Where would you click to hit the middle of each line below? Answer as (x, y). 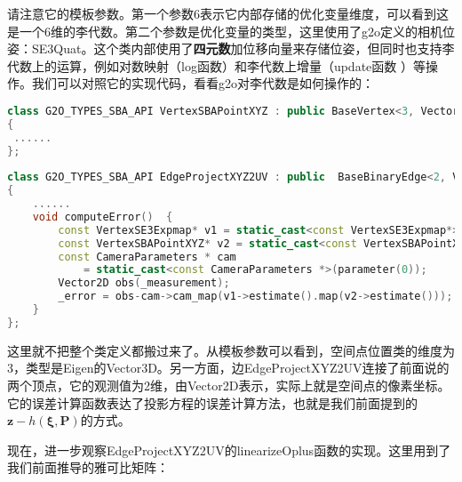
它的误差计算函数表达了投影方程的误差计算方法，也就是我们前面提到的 (212, 402)
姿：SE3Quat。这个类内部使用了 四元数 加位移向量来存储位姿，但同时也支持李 (231, 48)
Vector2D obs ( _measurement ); (144, 283)
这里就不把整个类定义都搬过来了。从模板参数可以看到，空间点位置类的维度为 (231, 350)
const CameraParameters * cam (147, 257)
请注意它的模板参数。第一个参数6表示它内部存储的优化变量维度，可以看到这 (228, 13)
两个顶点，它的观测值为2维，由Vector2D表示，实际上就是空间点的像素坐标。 (229, 386)
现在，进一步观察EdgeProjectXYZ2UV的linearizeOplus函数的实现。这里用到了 (229, 450)
